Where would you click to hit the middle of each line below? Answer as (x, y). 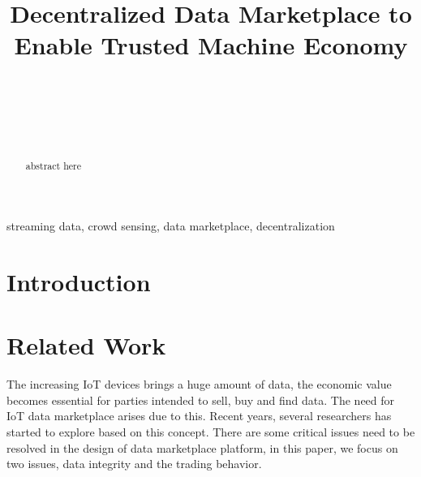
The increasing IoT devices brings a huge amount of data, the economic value (199, 384)
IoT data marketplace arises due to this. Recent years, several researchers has (199, 416)
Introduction (79, 281)
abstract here (53, 166)
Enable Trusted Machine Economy (211, 45)
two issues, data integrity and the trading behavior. (134, 464)
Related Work (86, 345)
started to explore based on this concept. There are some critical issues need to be (211, 432)
